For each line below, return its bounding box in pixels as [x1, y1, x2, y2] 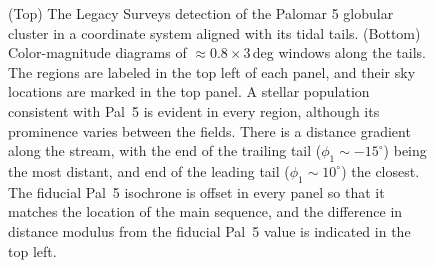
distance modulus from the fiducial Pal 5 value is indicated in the [8, 220, 411, 241]
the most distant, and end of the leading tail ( [8, 160, 290, 181]
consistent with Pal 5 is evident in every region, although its [8, 100, 380, 121]
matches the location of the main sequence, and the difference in [8, 201, 403, 222]
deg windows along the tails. [252, 42, 426, 63]
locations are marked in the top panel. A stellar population [8, 81, 370, 102]
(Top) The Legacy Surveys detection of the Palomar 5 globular [8, 3, 394, 23]
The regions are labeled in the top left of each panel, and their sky [8, 61, 416, 82]
